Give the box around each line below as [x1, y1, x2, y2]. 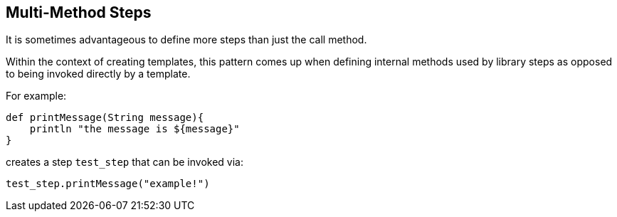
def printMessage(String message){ [6, 112, 204, 124]
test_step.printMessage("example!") [6, 178, 210, 190]
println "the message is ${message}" [29, 123, 240, 135]
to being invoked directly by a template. [6, 68, 191, 80]
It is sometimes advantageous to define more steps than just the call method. [6, 33, 367, 46]
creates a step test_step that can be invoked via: [6, 156, 243, 169]
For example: [6, 90, 67, 102]
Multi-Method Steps [6, 4, 152, 21]
